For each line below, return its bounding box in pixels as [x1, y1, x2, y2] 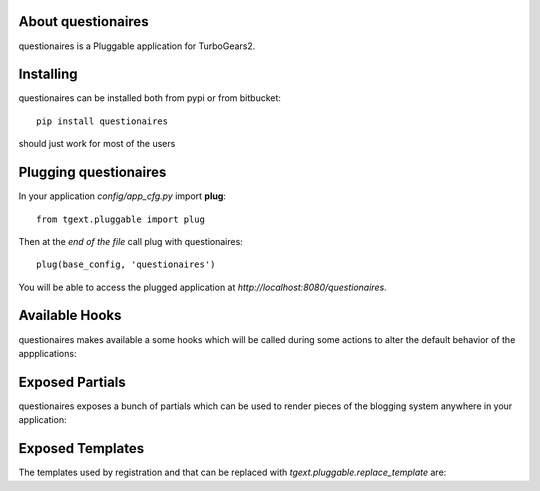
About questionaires [18, 13, 149, 30]
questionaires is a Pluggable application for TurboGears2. [18, 40, 256, 52]
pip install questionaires [36, 115, 169, 127]
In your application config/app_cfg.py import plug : [18, 190, 227, 202]
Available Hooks [18, 307, 122, 324]
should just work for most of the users [18, 138, 176, 150]
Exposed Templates [18, 440, 145, 457]
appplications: [18, 347, 77, 359]
